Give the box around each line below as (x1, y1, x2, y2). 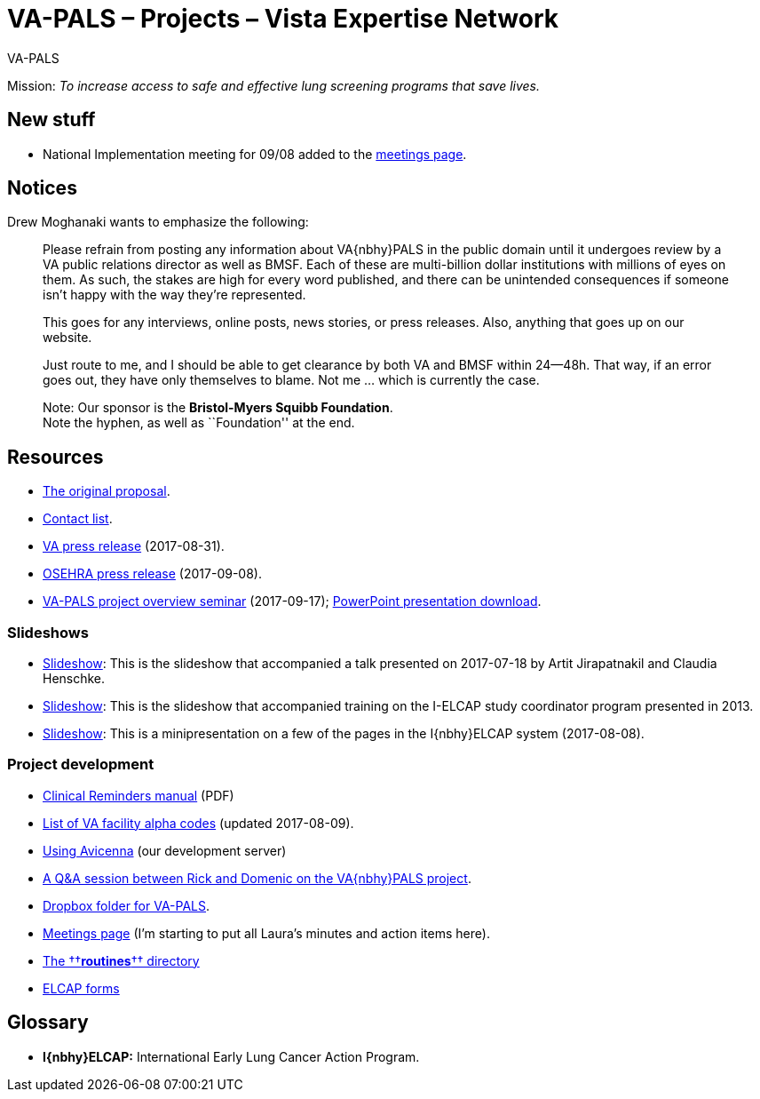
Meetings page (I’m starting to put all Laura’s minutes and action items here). (43, 925, 490, 941)
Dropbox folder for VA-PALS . (43, 897, 210, 913)
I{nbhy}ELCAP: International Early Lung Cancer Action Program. (43, 1048, 420, 1064)
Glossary (7, 1011, 89, 1034)
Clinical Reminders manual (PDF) (43, 787, 234, 803)
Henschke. (43, 671, 106, 687)
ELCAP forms (43, 980, 120, 996)
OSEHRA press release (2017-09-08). (43, 566, 262, 582)
